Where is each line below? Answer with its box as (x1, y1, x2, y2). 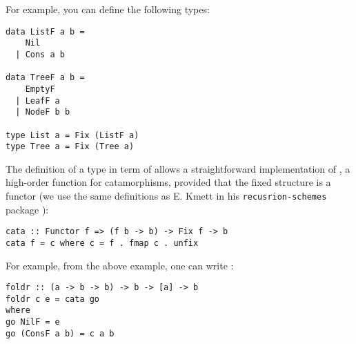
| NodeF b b (15, 107, 70, 117)
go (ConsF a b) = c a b (6, 328, 115, 338)
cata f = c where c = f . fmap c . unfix (6, 238, 199, 248)
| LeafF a (15, 95, 60, 106)
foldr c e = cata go (6, 294, 100, 304)
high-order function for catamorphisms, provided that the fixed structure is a (6, 175, 331, 189)
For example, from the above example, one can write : (6, 258, 234, 272)
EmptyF (25, 84, 55, 94)
